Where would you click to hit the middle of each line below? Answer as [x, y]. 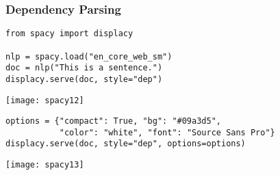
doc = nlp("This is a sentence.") [84, 68]
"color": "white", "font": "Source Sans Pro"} [167, 132]
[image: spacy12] [45, 100]
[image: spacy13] [45, 165]
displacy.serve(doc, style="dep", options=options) [126, 144]
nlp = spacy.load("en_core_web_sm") [89, 56]
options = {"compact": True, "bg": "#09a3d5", [113, 121]
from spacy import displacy [69, 34]
